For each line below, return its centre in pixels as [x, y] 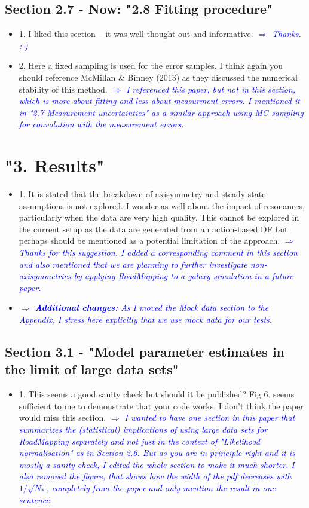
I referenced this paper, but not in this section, [211, 89]
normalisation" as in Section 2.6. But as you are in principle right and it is [157, 453]
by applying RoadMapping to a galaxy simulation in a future [183, 276]
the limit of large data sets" [92, 369]
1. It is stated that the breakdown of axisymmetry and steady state [142, 194]
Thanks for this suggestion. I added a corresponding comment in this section [158, 253]
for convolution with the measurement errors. [101, 124]
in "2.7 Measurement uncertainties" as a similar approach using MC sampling [161, 112]
